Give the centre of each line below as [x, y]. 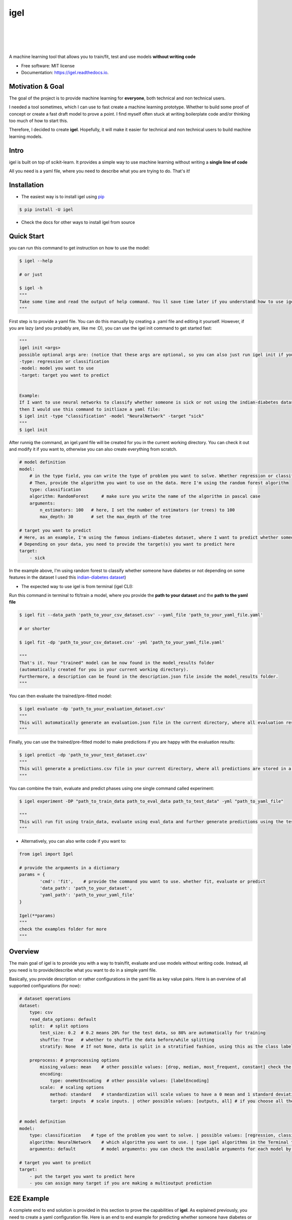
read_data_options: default [63, 1019]
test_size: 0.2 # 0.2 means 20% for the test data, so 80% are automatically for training [153, 1033]
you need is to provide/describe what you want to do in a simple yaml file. [83, 970]
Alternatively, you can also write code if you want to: [74, 841]
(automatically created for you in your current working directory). [104, 670]
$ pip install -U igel [46, 209]
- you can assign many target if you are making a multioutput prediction [120, 1183]
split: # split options [59, 1026]
